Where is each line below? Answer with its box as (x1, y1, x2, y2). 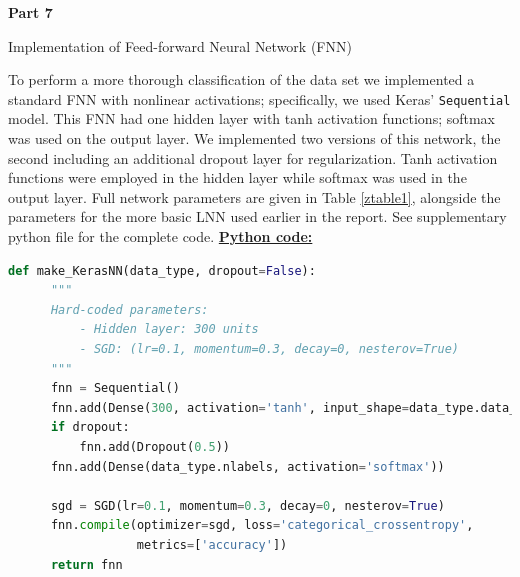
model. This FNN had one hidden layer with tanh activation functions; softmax (8, 108, 496, 129)
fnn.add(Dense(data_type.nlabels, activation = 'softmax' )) (50, 459, 445, 474)
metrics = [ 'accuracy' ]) (136, 537, 288, 552)
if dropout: (50, 420, 130, 435)
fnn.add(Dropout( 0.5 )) (79, 439, 230, 454)
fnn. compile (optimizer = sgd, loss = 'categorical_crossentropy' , (50, 518, 474, 533)
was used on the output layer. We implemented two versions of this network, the (8, 128, 501, 149)
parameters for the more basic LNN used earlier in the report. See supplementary (8, 206, 507, 227)
